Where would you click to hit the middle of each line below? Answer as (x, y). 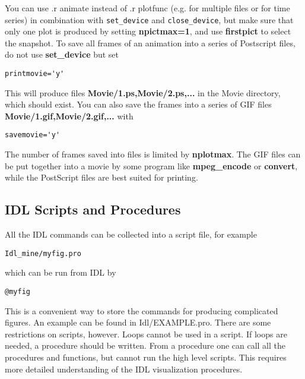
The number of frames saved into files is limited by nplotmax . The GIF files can (153, 154)
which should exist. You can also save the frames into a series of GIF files (138, 104)
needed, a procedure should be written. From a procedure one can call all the (145, 345)
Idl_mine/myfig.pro (43, 253)
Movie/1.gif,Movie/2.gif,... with (69, 116)
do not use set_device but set (62, 54)
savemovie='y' (33, 135)
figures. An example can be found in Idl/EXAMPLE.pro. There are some (138, 322)
